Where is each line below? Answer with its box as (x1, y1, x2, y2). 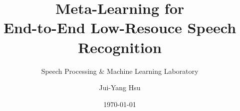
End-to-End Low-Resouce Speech (3, 17, 237, 38)
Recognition (78, 37, 162, 57)
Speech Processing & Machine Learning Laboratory (41, 65, 199, 76)
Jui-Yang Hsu (99, 82, 141, 93)
